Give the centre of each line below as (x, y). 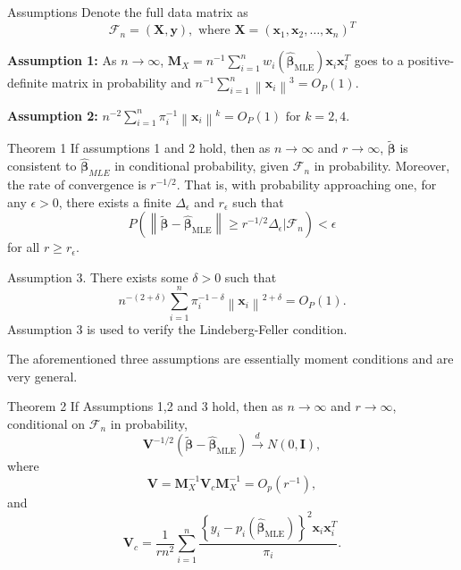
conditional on (46, 423)
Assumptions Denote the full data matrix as (128, 12)
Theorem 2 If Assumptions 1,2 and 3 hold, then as (145, 406)
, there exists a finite (115, 201)
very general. (42, 376)
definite (28, 83)
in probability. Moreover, (382, 166)
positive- (431, 60)
